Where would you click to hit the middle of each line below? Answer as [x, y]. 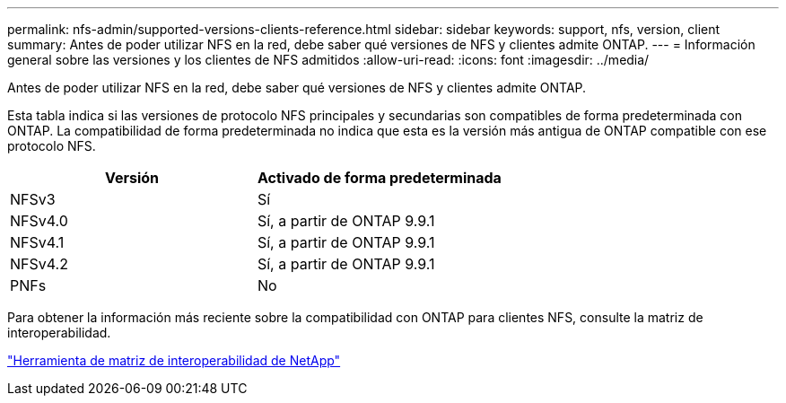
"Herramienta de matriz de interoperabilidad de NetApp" [174, 360]
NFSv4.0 [39, 221]
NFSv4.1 [37, 242]
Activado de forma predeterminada [379, 178]
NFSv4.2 [39, 264]
